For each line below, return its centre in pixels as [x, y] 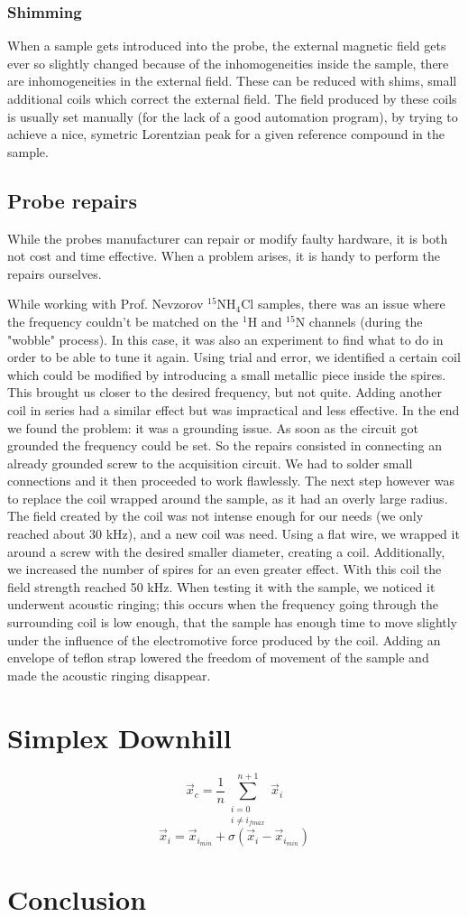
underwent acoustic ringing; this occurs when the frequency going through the [223, 604]
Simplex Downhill [119, 737]
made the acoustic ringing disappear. [109, 675]
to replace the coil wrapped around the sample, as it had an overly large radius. [228, 498]
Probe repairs [73, 200]
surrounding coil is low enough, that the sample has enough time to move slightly [233, 622]
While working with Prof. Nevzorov [106, 304]
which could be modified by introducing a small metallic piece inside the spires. [227, 374]
